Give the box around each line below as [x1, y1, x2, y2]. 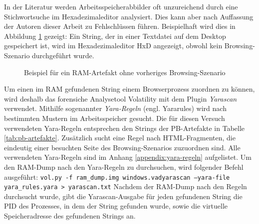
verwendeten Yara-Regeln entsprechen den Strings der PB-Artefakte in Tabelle [4, 122, 245, 133]
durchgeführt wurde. [32, 50, 94, 60]
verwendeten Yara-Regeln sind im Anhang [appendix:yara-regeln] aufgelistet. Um [4, 152, 252, 162]
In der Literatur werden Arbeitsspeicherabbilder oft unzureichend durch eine [4, 1, 238, 11]
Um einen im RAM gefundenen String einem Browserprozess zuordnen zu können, [4, 84, 255, 94]
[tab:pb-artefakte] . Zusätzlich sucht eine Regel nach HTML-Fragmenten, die [4, 132, 236, 143]
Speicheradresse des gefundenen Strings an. [4, 211, 136, 221]
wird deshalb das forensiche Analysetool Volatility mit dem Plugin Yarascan [4, 93, 237, 104]
